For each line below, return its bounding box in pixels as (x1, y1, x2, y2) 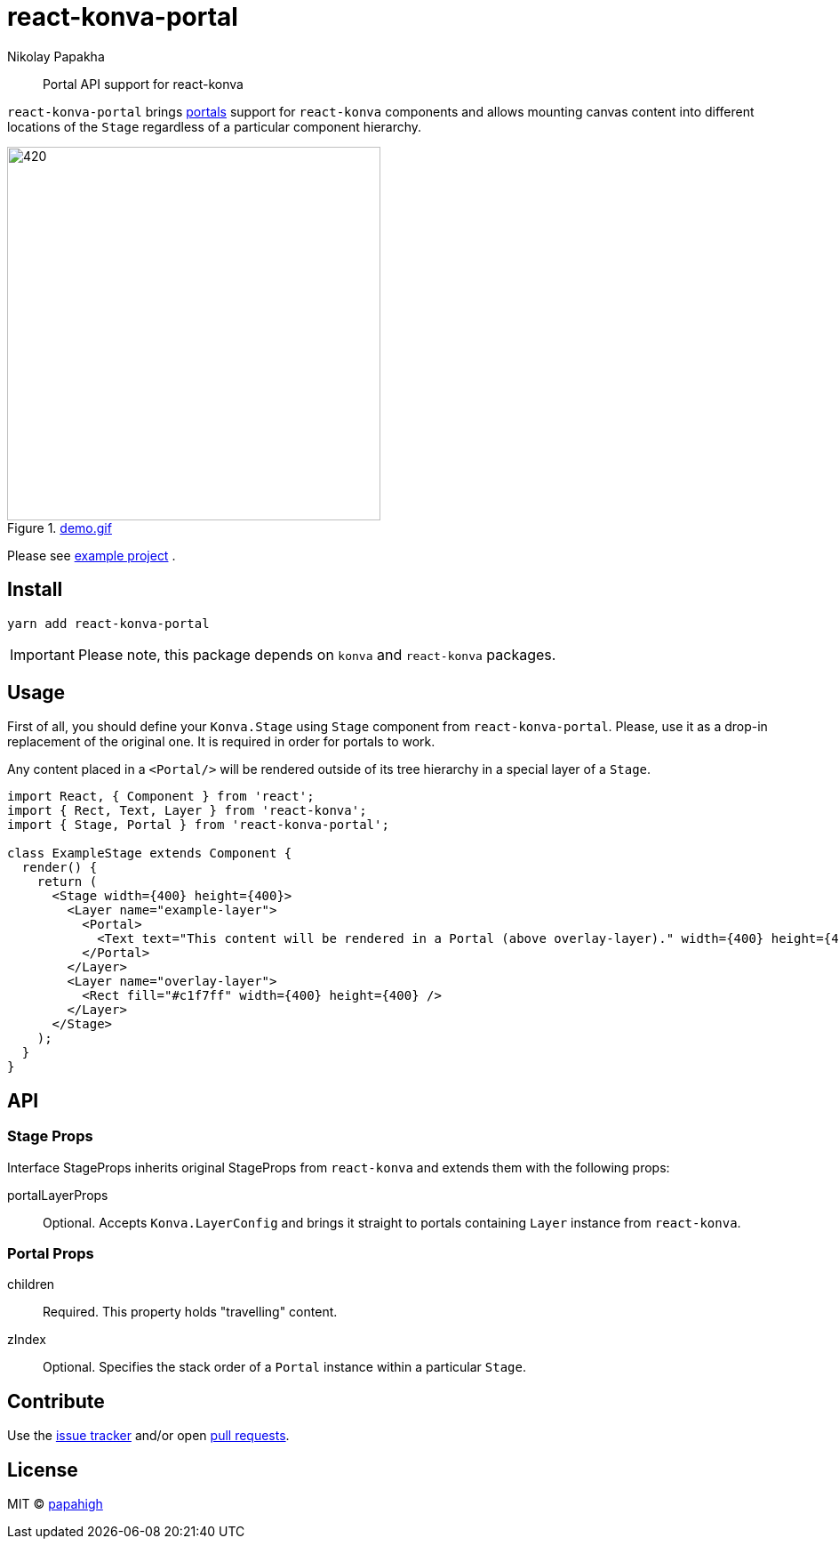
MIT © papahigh (7, 1496, 103, 1512)
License (7, 1458, 78, 1481)
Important (10, 645, 75, 664)
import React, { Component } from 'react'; (7, 789, 315, 804)
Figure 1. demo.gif (7, 519, 112, 535)
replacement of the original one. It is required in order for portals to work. (7, 734, 435, 750)
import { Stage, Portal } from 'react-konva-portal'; (7, 817, 389, 833)
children (7, 1276, 55, 1292)
